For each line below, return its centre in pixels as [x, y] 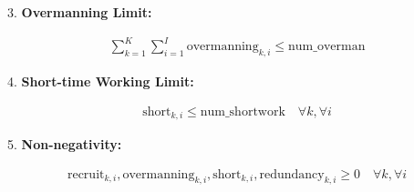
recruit [86, 174]
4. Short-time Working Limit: [101, 81]
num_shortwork [243, 111]
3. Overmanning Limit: [80, 12]
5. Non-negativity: [65, 144]
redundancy [292, 174]
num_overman [327, 47]
